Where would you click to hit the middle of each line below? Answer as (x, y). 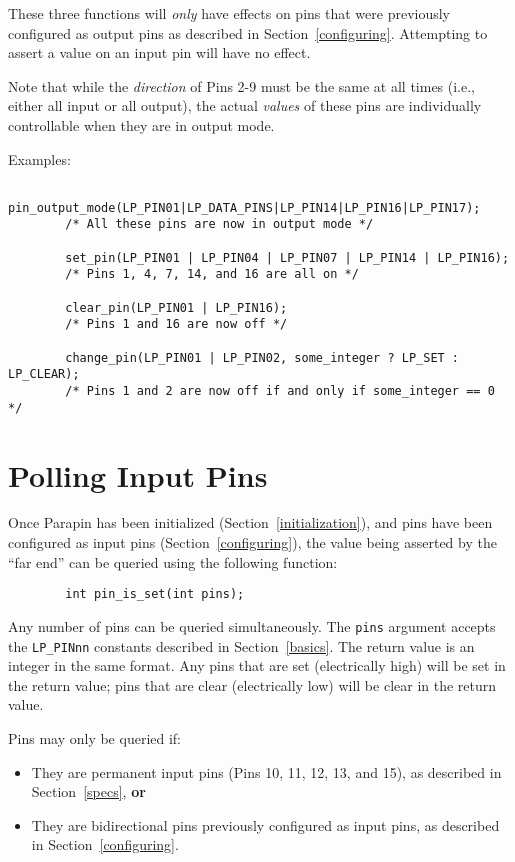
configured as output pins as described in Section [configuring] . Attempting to (248, 32)
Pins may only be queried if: (94, 738)
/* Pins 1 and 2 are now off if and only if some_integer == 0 (280, 391)
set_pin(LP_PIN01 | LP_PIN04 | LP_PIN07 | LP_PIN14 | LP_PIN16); (287, 257)
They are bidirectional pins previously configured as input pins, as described (265, 824)
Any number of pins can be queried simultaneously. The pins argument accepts (252, 625)
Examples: (39, 158)
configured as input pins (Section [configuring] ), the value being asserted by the (252, 542)
